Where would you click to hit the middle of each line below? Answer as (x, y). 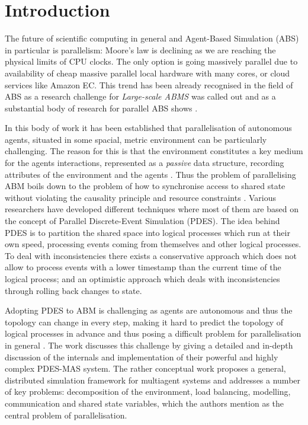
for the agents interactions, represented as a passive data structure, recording (145, 163)
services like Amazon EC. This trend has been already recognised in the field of (149, 84)
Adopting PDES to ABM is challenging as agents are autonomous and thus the (149, 310)
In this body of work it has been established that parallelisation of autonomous (148, 128)
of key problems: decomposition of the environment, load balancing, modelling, (148, 392)
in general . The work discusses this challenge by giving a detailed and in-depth (149, 345)
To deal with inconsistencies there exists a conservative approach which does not (151, 255)
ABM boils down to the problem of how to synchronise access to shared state (145, 186)
